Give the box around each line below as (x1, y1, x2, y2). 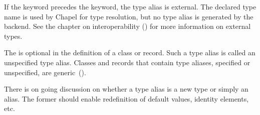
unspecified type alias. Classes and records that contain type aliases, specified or (4, 57, 250, 67)
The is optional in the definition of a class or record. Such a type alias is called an (4, 47, 255, 58)
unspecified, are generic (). (4, 67, 86, 77)
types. (4, 30, 23, 41)
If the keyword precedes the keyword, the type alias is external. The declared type (4, 1, 256, 11)
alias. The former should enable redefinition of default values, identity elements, (4, 93, 249, 104)
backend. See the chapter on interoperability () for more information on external (4, 21, 251, 31)
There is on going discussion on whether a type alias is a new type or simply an (4, 84, 248, 94)
